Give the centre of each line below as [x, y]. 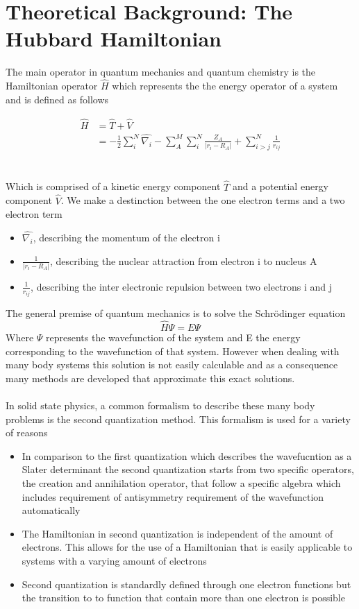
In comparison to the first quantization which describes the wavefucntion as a [187, 455]
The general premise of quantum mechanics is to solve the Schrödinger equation [176, 313]
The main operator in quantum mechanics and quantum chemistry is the [161, 72]
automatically [51, 510]
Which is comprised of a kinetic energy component [113, 186]
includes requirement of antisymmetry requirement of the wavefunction [173, 496]
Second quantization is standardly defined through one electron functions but [186, 584]
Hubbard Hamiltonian [114, 38]
